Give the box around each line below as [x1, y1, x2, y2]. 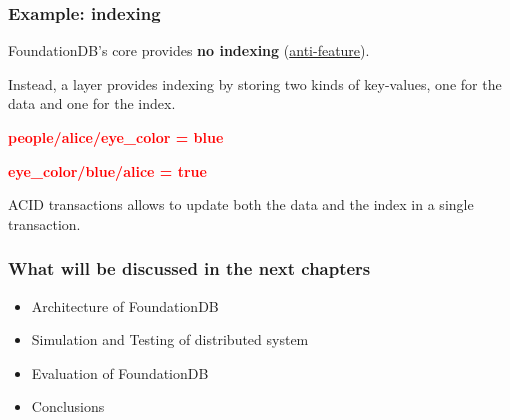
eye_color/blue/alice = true [8, 160, 207, 181]
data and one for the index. [8, 93, 176, 114]
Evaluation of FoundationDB [31, 362, 209, 383]
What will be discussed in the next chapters [8, 256, 371, 281]
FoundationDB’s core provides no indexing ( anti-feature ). [8, 40, 370, 61]
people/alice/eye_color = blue [8, 127, 224, 147]
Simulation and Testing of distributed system [31, 329, 309, 350]
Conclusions [31, 396, 105, 417]
